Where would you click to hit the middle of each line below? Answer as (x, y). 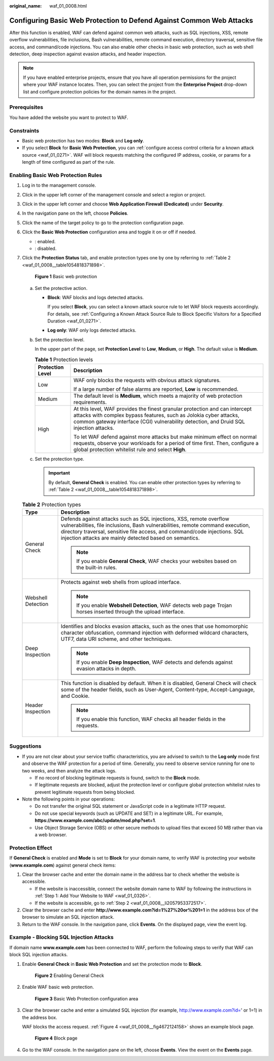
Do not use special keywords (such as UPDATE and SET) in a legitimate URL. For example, (129, 813)
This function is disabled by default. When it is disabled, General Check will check (159, 683)
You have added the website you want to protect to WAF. (69, 117)
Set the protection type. (60, 459)
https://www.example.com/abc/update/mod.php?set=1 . (95, 820)
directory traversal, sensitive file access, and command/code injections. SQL (152, 532)
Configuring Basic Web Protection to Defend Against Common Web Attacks (131, 20)
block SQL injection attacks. (39, 955)
